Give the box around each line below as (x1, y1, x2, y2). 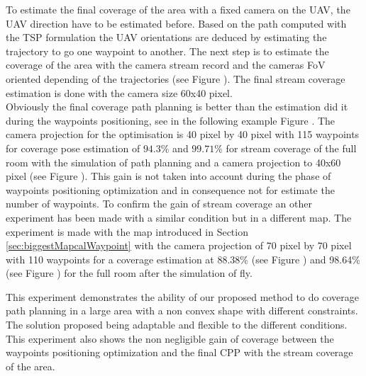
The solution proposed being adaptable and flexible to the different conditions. (6, 317, 348, 332)
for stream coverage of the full (226, 140, 357, 155)
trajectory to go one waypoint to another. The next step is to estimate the (6, 43, 329, 58)
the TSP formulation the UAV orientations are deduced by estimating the (6, 30, 327, 45)
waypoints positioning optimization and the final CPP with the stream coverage (6, 345, 353, 360)
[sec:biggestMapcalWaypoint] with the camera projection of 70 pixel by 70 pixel (6, 238, 352, 253)
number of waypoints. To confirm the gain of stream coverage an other (6, 196, 312, 211)
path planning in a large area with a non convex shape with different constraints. (6, 303, 358, 318)
